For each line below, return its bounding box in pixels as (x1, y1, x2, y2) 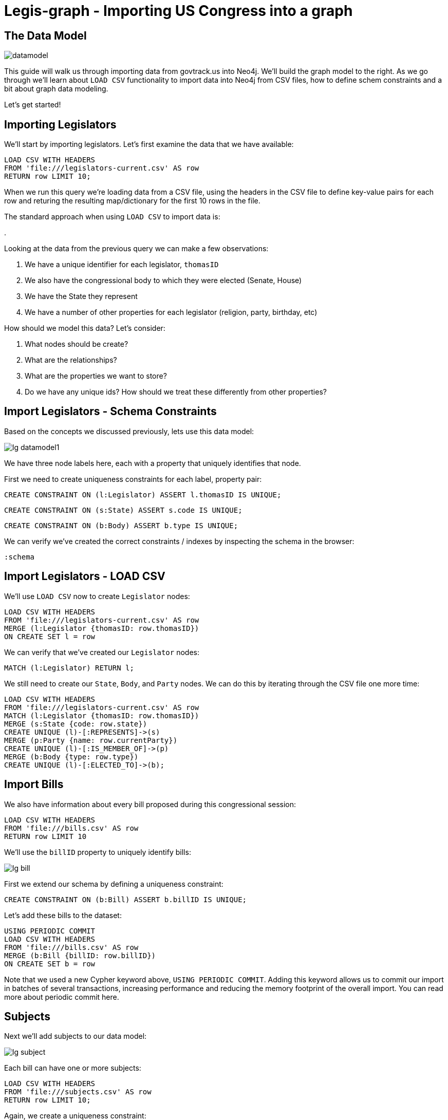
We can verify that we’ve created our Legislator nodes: (4, 647, 199, 657)
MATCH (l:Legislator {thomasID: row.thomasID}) (4, 711, 199, 720)
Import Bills (4, 778, 64, 791)
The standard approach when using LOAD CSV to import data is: (4, 212, 220, 221)
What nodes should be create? (25, 340, 128, 349)
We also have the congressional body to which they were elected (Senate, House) (25, 276, 302, 285)
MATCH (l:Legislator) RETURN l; (4, 663, 134, 672)
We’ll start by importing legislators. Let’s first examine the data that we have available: (4, 140, 294, 149)
